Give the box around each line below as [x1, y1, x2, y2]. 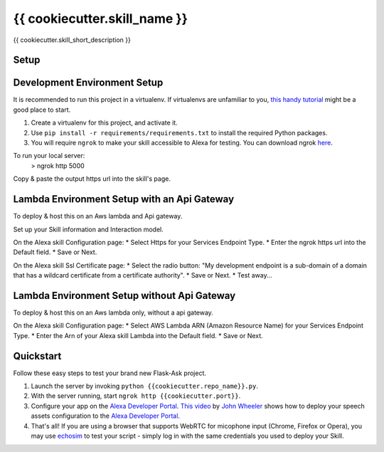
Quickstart [13, 349, 62, 362]
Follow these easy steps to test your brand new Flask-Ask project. [13, 369, 206, 377]
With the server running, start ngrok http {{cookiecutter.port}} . [31, 391, 241, 400]
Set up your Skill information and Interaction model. [13, 225, 164, 233]
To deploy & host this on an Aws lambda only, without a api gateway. [13, 308, 213, 317]
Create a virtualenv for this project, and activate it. [31, 118, 178, 127]
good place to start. [13, 105, 71, 114]
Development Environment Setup [13, 77, 164, 89]
